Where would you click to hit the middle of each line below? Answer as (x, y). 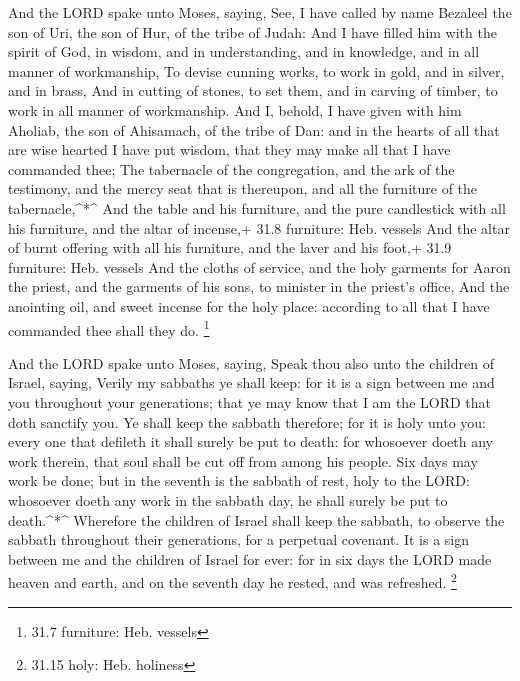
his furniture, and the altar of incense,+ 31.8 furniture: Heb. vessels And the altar (259, 227)
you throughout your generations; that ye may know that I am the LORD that (250, 401)
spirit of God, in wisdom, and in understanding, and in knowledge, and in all (244, 51)
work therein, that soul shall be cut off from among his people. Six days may (243, 460)
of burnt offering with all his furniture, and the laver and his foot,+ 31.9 (230, 247)
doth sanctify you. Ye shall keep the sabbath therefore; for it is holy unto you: (247, 421)
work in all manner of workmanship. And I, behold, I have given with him (235, 109)
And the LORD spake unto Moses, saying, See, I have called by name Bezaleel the (260, 12)
